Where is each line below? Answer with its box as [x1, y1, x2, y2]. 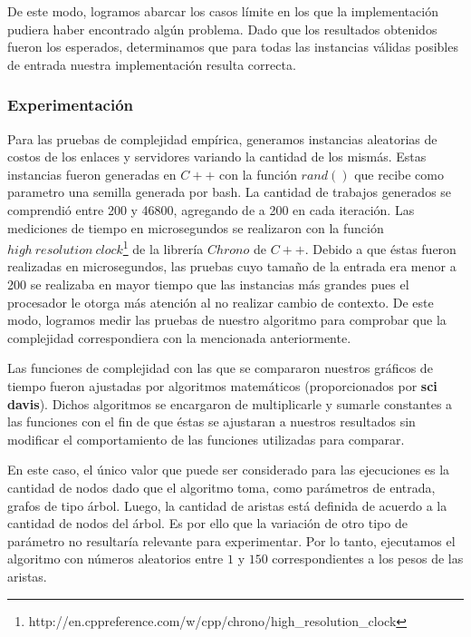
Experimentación [7, 93, 133, 116]
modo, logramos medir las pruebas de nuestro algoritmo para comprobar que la [7, 310, 447, 329]
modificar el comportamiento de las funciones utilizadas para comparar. [7, 429, 405, 448]
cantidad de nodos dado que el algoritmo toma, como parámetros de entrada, [7, 477, 436, 496]
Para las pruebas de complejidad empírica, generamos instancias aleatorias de [7, 129, 437, 148]
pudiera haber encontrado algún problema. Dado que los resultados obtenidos [7, 19, 437, 38]
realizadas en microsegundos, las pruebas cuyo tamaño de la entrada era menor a [7, 257, 457, 276]
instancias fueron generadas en [7, 164, 177, 183]
